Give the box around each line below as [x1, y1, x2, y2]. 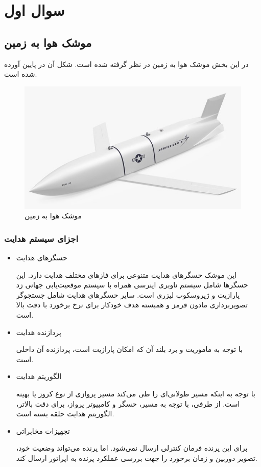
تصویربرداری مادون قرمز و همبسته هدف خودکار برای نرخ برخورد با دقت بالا [16, 299, 248, 310]
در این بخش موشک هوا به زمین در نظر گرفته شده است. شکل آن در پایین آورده [4, 58, 249, 69]
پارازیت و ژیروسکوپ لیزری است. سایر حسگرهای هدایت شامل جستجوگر [16, 289, 240, 300]
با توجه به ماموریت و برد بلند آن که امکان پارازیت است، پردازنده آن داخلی [16, 344, 243, 354]
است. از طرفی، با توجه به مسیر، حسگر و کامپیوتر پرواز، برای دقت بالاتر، [16, 398, 240, 409]
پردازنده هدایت [16, 326, 61, 337]
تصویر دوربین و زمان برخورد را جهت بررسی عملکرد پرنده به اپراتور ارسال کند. [16, 452, 257, 463]
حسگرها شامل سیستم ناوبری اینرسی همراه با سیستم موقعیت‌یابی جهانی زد [16, 279, 248, 290]
